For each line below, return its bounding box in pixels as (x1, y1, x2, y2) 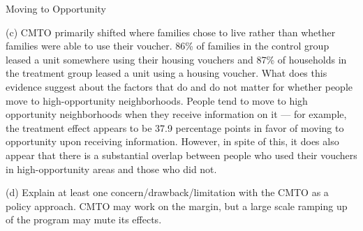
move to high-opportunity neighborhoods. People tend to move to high (6, 93, 308, 107)
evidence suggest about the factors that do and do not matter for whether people (6, 79, 353, 94)
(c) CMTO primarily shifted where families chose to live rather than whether (6, 24, 336, 39)
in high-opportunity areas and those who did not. (6, 161, 217, 176)
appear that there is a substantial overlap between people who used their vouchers (6, 147, 357, 162)
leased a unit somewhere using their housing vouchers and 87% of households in (6, 52, 347, 66)
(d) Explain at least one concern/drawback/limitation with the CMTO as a (6, 185, 329, 200)
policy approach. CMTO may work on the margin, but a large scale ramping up (6, 198, 348, 213)
